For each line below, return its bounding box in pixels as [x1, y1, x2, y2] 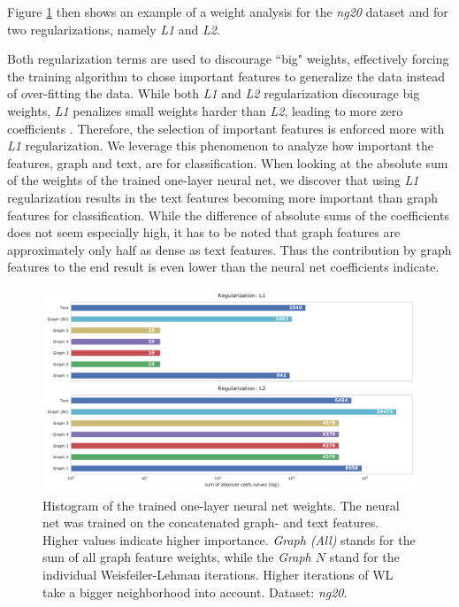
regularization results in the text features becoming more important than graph [7, 188, 439, 206]
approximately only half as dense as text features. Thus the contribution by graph [7, 240, 452, 258]
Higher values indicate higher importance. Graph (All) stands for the [42, 530, 416, 549]
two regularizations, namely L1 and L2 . [7, 19, 220, 38]
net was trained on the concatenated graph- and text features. [42, 513, 379, 532]
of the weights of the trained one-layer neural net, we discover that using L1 [7, 171, 419, 189]
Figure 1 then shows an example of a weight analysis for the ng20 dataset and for [7, 3, 448, 20]
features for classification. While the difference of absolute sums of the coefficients [7, 205, 449, 224]
